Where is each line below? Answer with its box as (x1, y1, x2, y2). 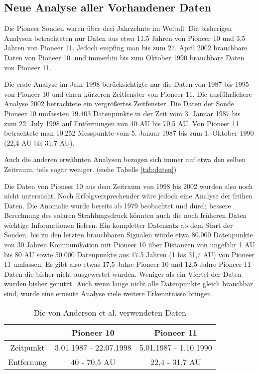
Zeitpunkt (10, 341, 45, 353)
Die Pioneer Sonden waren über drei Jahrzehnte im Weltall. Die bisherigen (4, 23, 232, 33)
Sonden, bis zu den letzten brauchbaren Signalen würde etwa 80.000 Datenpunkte (4, 229, 253, 240)
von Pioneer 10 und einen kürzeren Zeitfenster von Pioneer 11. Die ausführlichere (4, 88, 252, 99)
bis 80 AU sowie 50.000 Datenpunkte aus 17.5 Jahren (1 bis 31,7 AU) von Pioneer (4, 249, 255, 259)
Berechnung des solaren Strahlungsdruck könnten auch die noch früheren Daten (4, 210, 247, 220)
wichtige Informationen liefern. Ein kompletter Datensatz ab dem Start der (4, 219, 233, 230)
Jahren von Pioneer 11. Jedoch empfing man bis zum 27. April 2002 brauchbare (4, 42, 248, 53)
